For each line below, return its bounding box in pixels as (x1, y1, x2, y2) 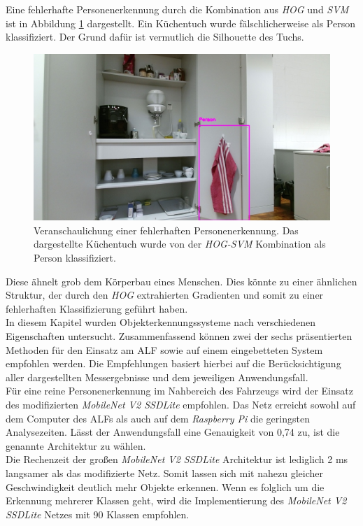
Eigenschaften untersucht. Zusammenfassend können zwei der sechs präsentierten (6, 329, 353, 343)
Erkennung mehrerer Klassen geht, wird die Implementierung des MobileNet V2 (6, 493, 347, 508)
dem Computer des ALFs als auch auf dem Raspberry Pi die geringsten (6, 411, 310, 425)
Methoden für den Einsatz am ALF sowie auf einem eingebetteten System (6, 342, 323, 357)
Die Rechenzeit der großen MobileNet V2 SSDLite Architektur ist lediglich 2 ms (6, 452, 348, 467)
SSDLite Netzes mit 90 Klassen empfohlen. (6, 506, 190, 521)
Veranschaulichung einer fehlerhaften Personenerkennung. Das (34, 222, 299, 237)
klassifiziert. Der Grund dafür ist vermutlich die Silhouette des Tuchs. (6, 29, 304, 44)
